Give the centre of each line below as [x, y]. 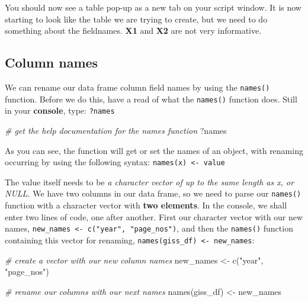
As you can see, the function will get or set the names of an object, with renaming [154, 150]
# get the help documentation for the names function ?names [116, 130]
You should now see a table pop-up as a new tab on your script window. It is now [153, 7]
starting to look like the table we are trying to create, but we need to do [136, 19]
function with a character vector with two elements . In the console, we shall [146, 205]
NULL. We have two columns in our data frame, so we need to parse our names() [153, 193]
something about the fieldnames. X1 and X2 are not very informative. [133, 30]
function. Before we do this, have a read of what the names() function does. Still [151, 99]
